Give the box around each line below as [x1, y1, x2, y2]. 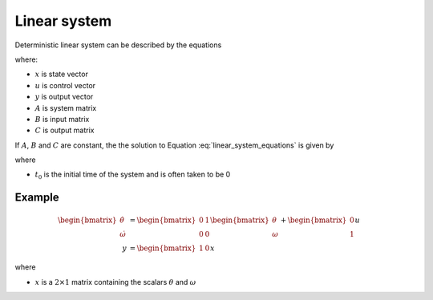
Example [14, 191, 59, 205]
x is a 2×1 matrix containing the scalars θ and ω [34, 277, 196, 286]
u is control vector [34, 80, 96, 90]
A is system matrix [34, 103, 97, 112]
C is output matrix [34, 125, 95, 136]
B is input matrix [34, 114, 90, 124]
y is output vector [34, 92, 94, 102]
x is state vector [34, 69, 88, 79]
